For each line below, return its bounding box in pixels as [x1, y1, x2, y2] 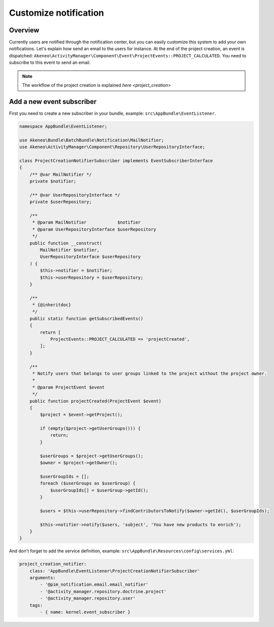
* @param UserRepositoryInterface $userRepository [32, 226, 157, 232]
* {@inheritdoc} [32, 302, 71, 308]
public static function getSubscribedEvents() [29, 315, 144, 321]
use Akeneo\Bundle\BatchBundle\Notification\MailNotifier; [19, 137, 164, 143]
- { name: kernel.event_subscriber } [40, 609, 131, 615]
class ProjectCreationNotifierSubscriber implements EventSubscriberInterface [19, 157, 213, 163]
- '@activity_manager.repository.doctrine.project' [40, 589, 167, 594]
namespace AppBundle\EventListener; [19, 123, 108, 129]
